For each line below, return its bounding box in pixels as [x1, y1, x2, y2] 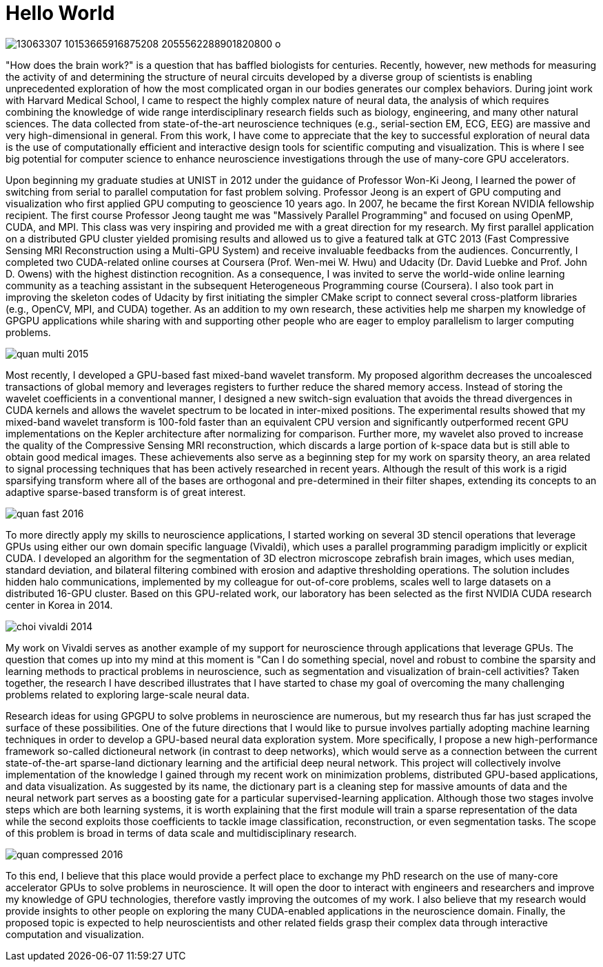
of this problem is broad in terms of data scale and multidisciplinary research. [6, 826, 357, 839]
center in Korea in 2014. [6, 599, 113, 611]
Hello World [6, 1, 115, 25]
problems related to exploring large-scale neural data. [6, 688, 250, 700]
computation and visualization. [6, 928, 145, 940]
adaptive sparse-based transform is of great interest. [6, 486, 246, 498]
